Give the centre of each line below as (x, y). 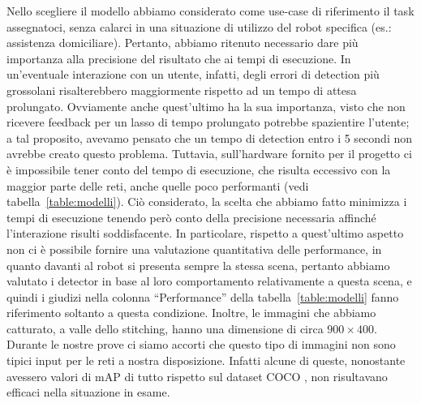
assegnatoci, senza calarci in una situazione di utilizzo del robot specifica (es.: (199, 26)
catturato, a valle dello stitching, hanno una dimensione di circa (165, 328)
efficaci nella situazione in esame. (88, 392)
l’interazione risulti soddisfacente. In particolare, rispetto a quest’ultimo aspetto (205, 233)
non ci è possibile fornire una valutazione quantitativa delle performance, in (194, 249)
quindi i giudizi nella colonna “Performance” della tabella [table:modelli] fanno (203, 296)
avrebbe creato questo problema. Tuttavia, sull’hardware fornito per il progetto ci (209, 154)
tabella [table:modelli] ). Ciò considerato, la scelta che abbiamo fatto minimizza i (207, 201)
